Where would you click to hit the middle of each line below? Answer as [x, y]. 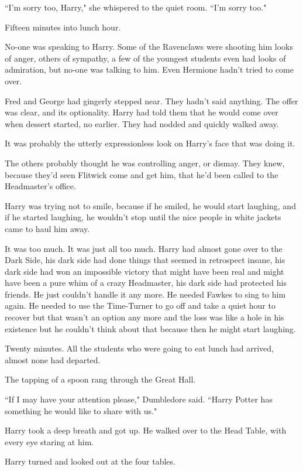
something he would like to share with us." [81, 410]
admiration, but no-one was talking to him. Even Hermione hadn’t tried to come [149, 69]
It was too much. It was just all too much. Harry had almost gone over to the [144, 248]
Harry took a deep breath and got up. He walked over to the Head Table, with [146, 430]
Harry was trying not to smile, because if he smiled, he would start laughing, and [150, 205]
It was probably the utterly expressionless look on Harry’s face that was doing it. [150, 143]
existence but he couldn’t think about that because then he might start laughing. [150, 328]
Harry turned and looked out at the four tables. [90, 461]
